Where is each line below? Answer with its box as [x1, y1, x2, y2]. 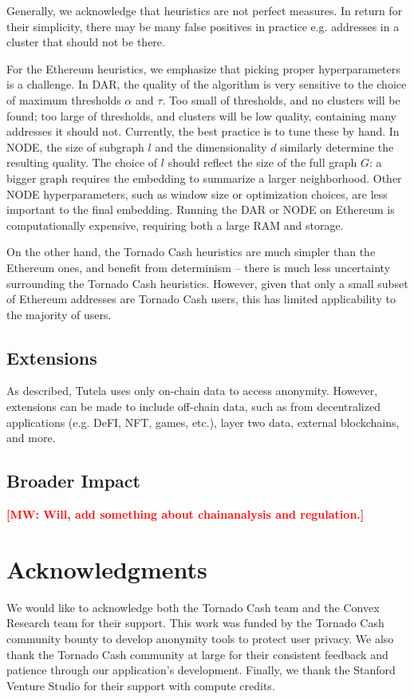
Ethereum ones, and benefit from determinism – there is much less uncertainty [6, 259, 391, 275]
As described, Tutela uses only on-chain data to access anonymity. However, [6, 382, 378, 399]
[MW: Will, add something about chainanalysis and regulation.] [6, 506, 365, 523]
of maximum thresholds [6, 91, 121, 108]
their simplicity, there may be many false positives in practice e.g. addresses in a [6, 18, 400, 34]
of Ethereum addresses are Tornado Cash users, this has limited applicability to [6, 290, 396, 307]
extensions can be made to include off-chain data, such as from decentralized [6, 398, 380, 415]
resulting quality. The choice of [6, 154, 158, 171]
